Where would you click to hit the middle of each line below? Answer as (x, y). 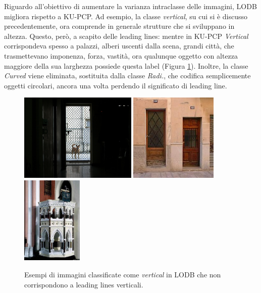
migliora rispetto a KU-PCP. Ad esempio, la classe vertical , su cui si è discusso (126, 16)
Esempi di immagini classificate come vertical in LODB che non (123, 274)
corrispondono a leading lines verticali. (84, 284)
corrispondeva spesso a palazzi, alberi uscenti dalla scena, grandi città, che (119, 46)
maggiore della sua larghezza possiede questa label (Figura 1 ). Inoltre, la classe (126, 65)
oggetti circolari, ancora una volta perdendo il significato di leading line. (116, 85)
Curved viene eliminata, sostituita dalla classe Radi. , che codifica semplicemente (127, 76)
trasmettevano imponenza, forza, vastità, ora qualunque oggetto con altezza (121, 55)
